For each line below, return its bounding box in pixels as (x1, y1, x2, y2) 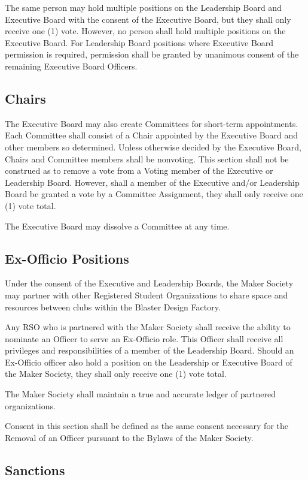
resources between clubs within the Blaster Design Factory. (5, 300, 221, 313)
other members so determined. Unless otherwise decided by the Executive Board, (5, 140, 301, 153)
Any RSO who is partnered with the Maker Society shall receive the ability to (5, 321, 291, 333)
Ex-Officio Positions (5, 249, 129, 267)
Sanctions (5, 460, 65, 479)
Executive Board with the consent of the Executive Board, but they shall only (5, 13, 291, 25)
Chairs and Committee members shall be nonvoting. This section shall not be (5, 152, 289, 165)
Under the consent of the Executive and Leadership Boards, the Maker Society (5, 277, 294, 289)
